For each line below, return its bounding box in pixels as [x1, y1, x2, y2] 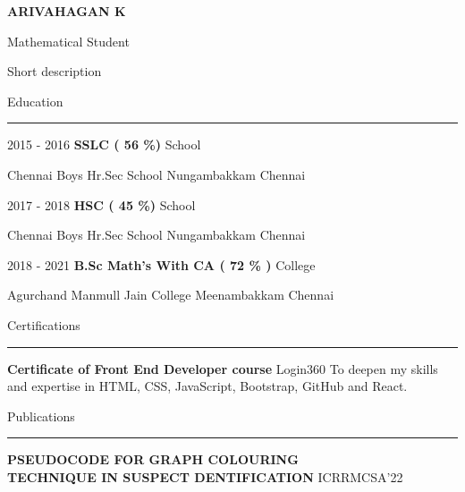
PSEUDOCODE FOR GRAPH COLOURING [7, 450, 299, 469]
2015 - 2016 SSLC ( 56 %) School [7, 135, 201, 154]
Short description [7, 62, 102, 81]
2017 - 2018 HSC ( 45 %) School [7, 195, 196, 214]
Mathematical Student [7, 31, 130, 50]
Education [7, 91, 63, 110]
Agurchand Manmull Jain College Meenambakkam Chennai [7, 285, 334, 304]
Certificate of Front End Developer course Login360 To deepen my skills [7, 359, 438, 377]
